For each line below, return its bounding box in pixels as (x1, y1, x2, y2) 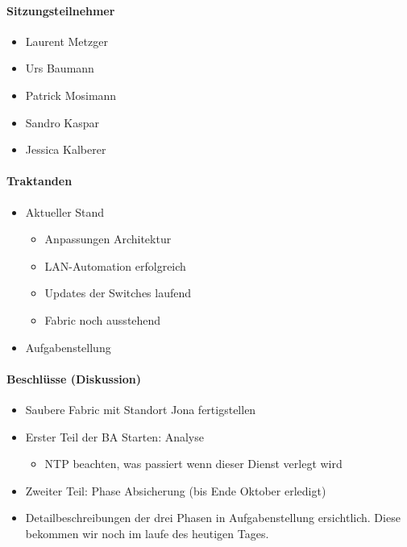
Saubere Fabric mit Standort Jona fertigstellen (25, 400, 256, 417)
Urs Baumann (25, 60, 94, 77)
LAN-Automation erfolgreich (44, 257, 186, 274)
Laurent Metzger (25, 32, 108, 49)
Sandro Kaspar (25, 114, 99, 131)
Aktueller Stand (25, 203, 105, 220)
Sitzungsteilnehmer (6, 2, 115, 19)
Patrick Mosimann (25, 86, 117, 103)
